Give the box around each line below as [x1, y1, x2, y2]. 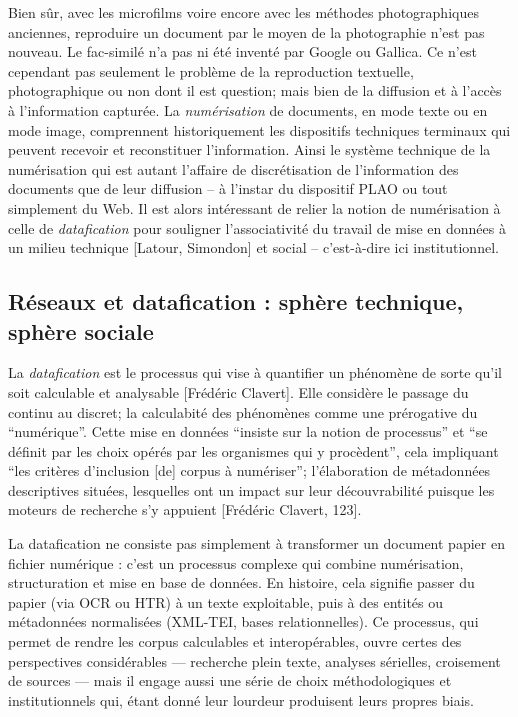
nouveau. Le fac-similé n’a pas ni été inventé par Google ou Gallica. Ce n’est [8, 41, 477, 62]
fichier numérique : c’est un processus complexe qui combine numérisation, [8, 552, 464, 573]
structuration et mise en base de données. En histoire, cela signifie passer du [8, 572, 475, 593]
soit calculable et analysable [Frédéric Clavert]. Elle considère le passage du [8, 381, 469, 402]
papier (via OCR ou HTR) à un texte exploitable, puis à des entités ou [8, 591, 444, 612]
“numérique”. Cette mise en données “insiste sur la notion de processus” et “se [8, 421, 488, 442]
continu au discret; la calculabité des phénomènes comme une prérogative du [8, 401, 478, 422]
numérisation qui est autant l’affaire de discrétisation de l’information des [8, 158, 459, 179]
